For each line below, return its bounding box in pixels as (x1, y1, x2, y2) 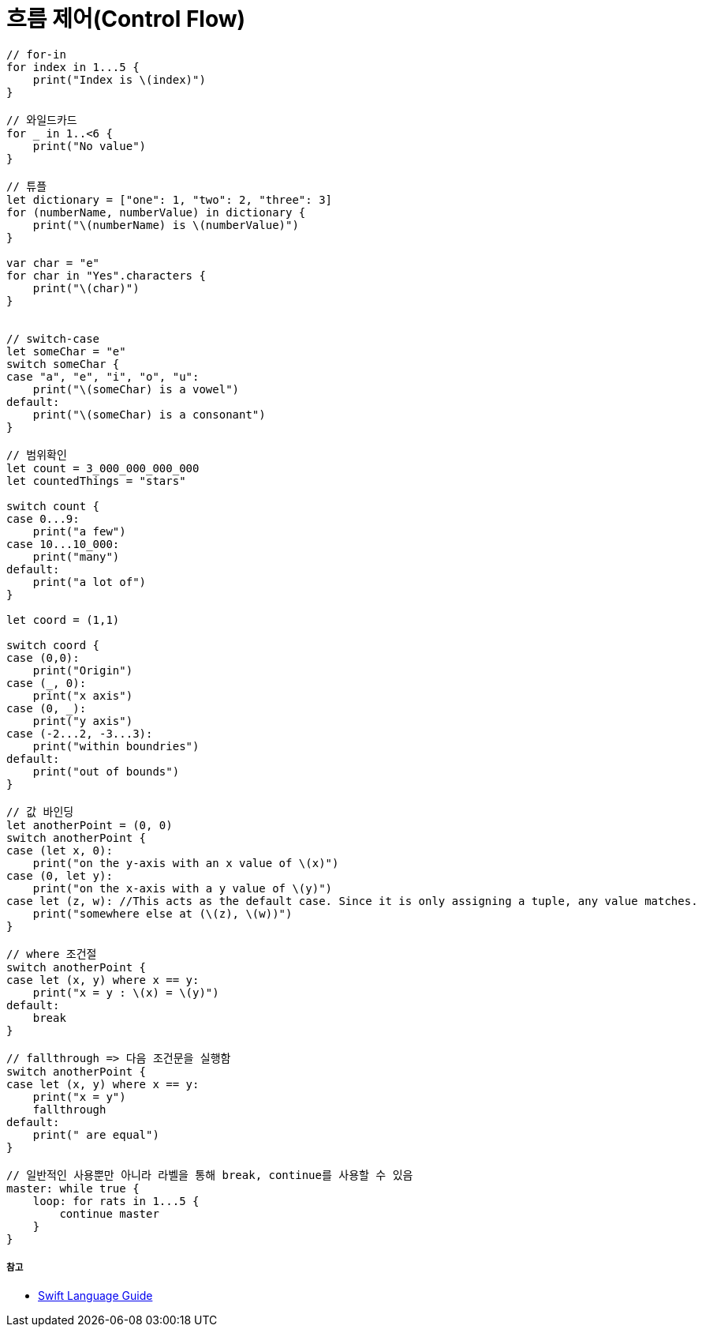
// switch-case (6, 332, 100, 345)
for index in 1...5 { (6, 60, 140, 73)
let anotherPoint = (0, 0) (6, 818, 173, 832)
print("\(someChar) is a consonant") (32, 407, 266, 421)
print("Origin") (32, 663, 133, 677)
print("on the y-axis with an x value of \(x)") (32, 856, 339, 869)
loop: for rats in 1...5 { (32, 1194, 200, 1207)
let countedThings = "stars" (6, 474, 186, 487)
